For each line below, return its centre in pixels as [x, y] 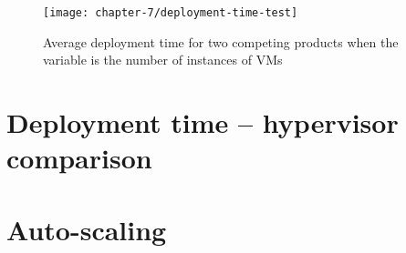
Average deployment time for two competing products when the [221, 41]
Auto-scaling [87, 229]
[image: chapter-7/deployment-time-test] [171, 13]
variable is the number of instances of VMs [163, 60]
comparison [79, 158]
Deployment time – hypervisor [203, 122]
